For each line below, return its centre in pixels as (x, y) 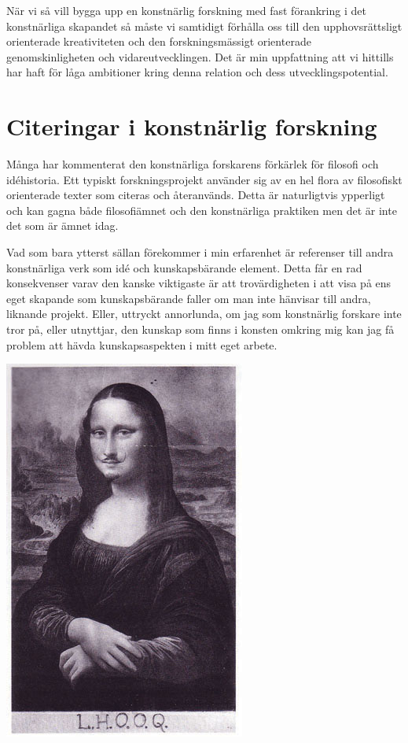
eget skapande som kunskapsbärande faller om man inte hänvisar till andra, (189, 298)
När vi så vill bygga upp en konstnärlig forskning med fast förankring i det (186, 10)
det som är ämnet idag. (62, 225)
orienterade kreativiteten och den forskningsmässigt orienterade (159, 41)
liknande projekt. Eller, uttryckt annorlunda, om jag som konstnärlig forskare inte (204, 314)
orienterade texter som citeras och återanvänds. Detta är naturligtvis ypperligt (196, 195)
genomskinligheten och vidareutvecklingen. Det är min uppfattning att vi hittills (200, 56)
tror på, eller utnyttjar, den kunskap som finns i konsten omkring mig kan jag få (200, 329)
